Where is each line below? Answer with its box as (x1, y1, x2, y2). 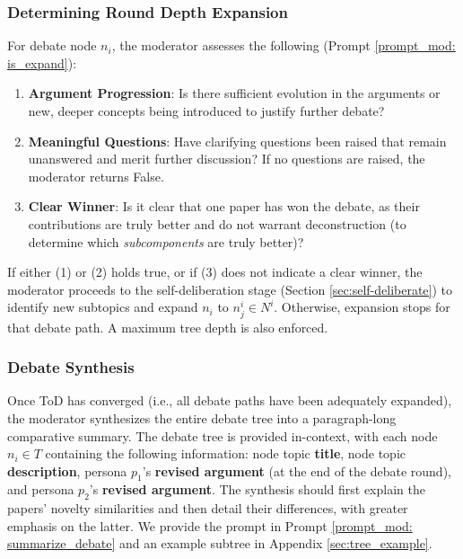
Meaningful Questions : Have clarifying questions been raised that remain (28, 131, 447, 150)
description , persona (7, 461, 127, 480)
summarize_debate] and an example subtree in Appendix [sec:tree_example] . (7, 534, 432, 553)
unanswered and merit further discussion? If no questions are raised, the (28, 149, 425, 168)
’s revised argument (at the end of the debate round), (142, 461, 451, 480)
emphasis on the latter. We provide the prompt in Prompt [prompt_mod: (7, 516, 413, 535)
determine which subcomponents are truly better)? (28, 232, 304, 251)
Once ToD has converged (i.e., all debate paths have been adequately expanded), (7, 391, 452, 410)
